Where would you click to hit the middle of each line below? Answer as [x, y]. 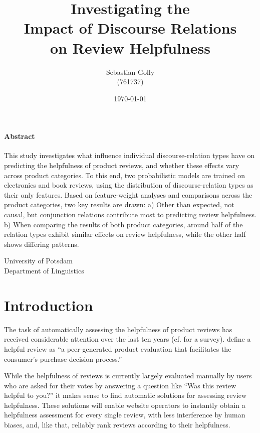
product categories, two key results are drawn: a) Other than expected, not [119, 204]
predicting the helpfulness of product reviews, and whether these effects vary [122, 165]
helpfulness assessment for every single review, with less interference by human [125, 415]
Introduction [49, 305]
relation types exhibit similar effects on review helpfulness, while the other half [125, 234]
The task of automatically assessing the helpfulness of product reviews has [118, 329]
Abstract [20, 136]
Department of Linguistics [44, 271]
